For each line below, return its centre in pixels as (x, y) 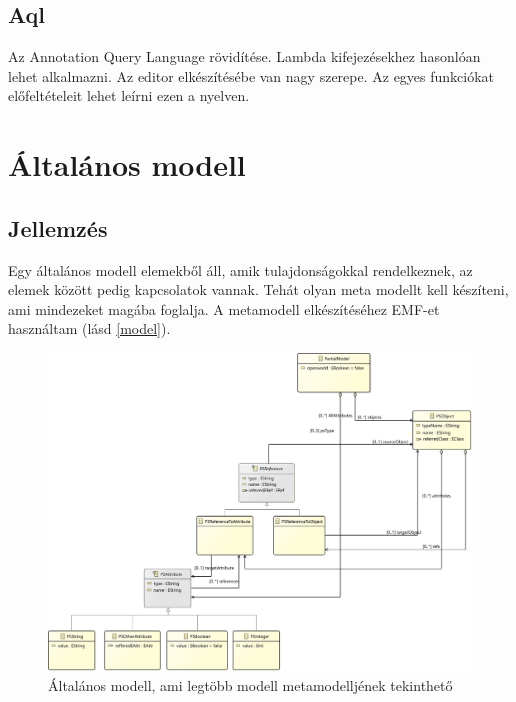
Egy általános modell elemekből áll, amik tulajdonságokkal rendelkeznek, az (240, 269)
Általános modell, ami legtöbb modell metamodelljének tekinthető (250, 684)
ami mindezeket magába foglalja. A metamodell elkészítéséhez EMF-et (224, 308)
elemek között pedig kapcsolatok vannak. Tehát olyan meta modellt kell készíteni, (258, 289)
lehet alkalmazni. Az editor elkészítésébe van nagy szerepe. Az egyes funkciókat (251, 75)
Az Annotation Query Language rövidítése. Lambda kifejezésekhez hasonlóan (244, 56)
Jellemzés (58, 227)
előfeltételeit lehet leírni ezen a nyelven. (129, 95)
